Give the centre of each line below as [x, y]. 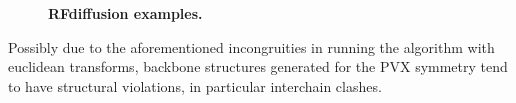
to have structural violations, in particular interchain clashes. [195, 85]
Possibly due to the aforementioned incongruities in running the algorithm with [251, 46]
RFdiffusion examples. [125, 13]
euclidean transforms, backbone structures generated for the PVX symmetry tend [258, 66]
